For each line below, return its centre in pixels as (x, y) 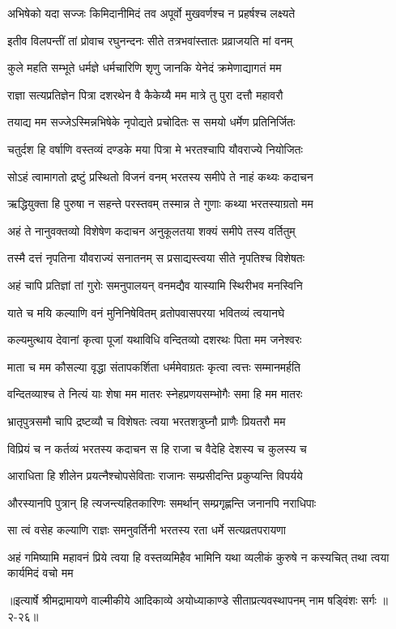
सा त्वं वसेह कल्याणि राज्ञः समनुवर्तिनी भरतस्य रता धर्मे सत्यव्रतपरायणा (147, 530)
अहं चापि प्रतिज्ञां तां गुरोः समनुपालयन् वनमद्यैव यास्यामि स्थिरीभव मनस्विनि (155, 285)
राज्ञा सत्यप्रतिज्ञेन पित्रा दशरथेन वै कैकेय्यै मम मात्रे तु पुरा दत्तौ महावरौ (145, 94)
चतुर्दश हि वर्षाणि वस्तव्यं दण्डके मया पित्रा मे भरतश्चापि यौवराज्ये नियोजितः (155, 149)
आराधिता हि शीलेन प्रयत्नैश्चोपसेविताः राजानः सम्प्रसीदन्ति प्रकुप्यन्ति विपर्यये (155, 476)
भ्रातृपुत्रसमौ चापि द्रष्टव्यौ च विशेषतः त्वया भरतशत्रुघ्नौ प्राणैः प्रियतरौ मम (147, 421)
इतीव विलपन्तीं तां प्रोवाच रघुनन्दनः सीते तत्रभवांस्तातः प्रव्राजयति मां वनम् (150, 40)
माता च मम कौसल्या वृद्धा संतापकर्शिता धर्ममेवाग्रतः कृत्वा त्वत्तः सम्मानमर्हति (154, 366)
